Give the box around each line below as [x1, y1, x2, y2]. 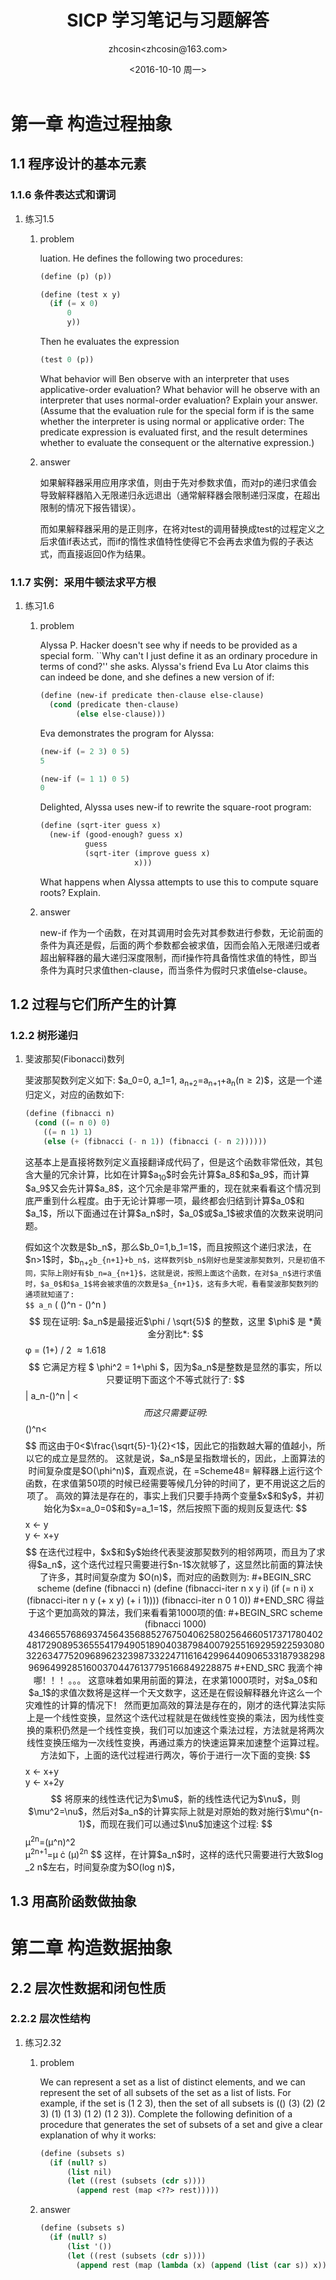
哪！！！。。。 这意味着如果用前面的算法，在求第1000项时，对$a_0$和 [33, 1674, 318, 1686]
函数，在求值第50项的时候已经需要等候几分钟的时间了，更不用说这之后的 [25, 1477, 326, 1490]
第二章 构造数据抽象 [10, 1937, 173, 1960]
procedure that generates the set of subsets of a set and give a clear [39, 2118, 323, 2130]
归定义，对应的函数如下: [24, 1089, 125, 1101]
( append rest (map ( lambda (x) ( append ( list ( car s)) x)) [75, 2260, 327, 2270]
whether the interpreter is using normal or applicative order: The [39, 415, 305, 427]
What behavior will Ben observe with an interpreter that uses [39, 372, 290, 385]
